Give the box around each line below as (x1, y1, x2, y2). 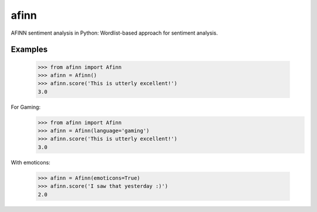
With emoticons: (11, 159, 50, 166)
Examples (11, 45, 48, 55)
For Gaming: (11, 103, 41, 110)
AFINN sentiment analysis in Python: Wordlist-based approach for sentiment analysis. (11, 29, 218, 36)
